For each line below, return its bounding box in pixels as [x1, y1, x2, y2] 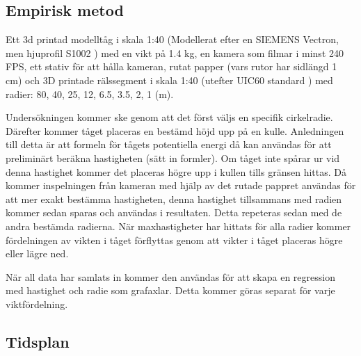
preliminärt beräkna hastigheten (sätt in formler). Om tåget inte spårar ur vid [6, 150, 340, 165]
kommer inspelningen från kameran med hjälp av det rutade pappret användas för [6, 178, 356, 193]
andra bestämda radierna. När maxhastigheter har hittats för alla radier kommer [6, 218, 351, 233]
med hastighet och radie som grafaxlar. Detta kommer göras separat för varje [6, 283, 335, 298]
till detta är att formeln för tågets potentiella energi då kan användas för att [6, 137, 332, 152]
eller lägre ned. [6, 246, 69, 261]
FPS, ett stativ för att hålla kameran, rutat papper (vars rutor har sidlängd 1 [6, 59, 337, 74]
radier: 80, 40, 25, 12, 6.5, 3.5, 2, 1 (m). [6, 86, 174, 101]
